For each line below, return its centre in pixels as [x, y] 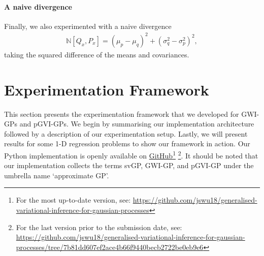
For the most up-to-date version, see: [73, 200]
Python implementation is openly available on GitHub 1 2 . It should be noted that [131, 155]
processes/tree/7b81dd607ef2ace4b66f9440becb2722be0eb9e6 [110, 247]
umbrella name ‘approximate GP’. [57, 175]
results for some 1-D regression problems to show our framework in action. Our [127, 143]
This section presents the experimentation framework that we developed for [122, 114]
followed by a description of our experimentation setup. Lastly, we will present [126, 133]
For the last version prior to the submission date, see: [99, 227]
